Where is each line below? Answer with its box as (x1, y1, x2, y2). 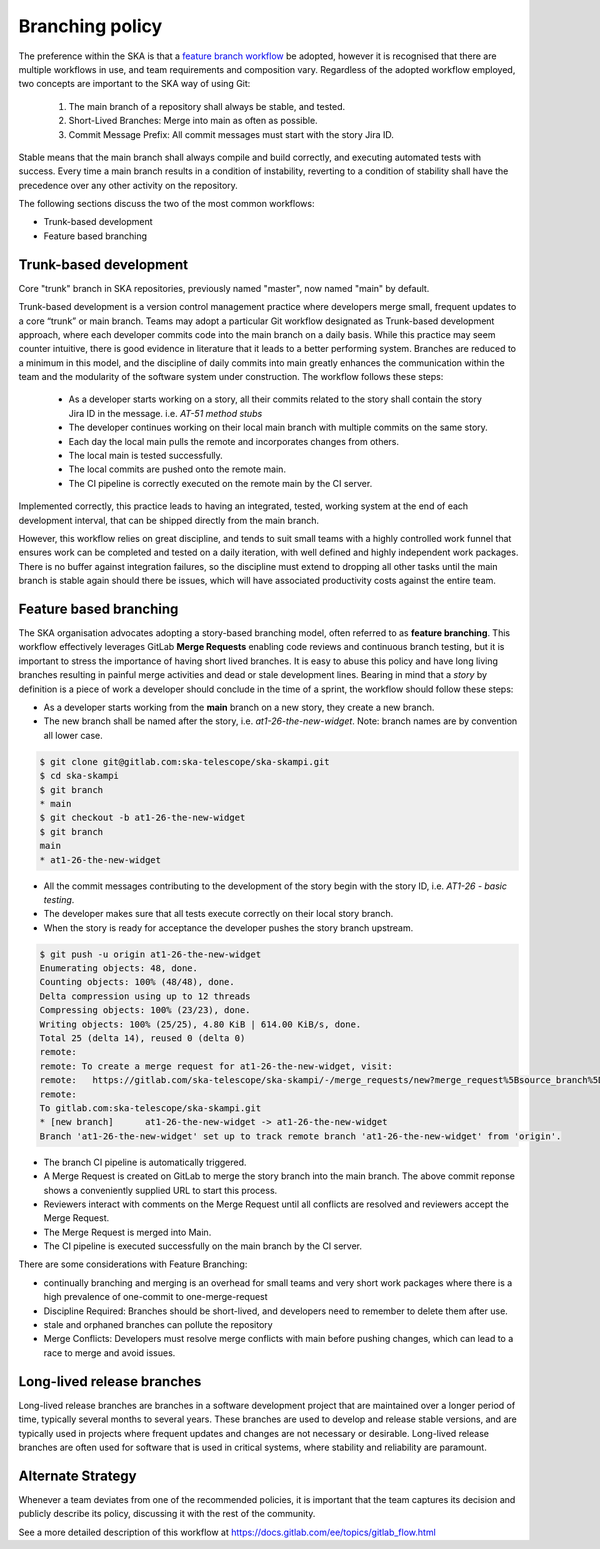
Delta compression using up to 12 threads (39, 990, 251, 1002)
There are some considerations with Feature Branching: (18, 1258, 248, 1270)
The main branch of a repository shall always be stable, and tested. (68, 100, 346, 112)
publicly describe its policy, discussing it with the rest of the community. (18, 1508, 316, 1520)
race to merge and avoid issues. (43, 1346, 176, 1359)
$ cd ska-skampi (39, 770, 120, 782)
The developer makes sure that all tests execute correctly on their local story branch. (43, 908, 394, 920)
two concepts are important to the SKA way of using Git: (18, 78, 251, 90)
